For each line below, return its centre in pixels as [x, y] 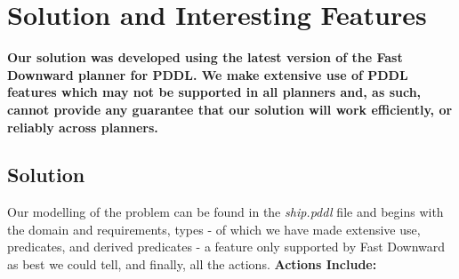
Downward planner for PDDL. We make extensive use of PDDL [208, 74]
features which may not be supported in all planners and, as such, [214, 92]
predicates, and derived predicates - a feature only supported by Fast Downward [226, 247]
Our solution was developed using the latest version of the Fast [205, 57]
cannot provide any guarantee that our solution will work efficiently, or [230, 109]
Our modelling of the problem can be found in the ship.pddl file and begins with [225, 212]
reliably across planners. [83, 127]
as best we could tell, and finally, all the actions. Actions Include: [192, 264]
